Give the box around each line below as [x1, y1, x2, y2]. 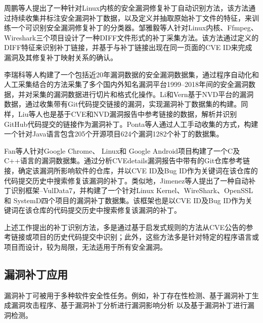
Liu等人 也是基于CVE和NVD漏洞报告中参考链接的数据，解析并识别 [18, 108, 237, 119]
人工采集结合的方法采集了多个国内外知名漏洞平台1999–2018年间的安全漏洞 [4, 79, 248, 89]
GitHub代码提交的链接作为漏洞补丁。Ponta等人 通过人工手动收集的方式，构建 [4, 118, 258, 129]
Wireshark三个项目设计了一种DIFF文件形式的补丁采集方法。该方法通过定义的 [4, 32, 259, 42]
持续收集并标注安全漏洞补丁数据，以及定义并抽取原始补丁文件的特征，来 [11, 12, 252, 23]
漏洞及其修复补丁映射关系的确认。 [4, 52, 117, 62]
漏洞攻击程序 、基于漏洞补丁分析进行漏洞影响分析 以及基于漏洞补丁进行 [11, 300, 247, 310]
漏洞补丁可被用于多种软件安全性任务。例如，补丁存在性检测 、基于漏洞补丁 [4, 290, 252, 300]
